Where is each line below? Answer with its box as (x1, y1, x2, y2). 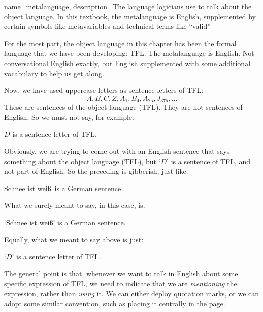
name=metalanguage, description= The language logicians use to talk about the (4, 1, 252, 11)
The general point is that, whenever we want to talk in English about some (4, 268, 238, 278)
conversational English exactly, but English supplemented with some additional (4, 57, 251, 68)
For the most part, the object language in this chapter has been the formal (4, 38, 237, 48)
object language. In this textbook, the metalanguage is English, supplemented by (4, 11, 256, 21)
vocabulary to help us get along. (4, 68, 104, 78)
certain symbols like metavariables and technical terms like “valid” (4, 21, 211, 32)
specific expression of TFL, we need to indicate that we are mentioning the (4, 278, 237, 289)
